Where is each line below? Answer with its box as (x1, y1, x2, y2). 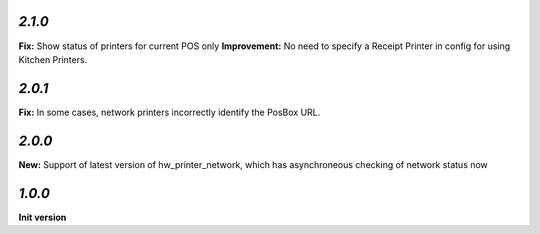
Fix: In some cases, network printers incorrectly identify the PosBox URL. (18, 106, 321, 118)
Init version (18, 211, 67, 223)
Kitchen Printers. (18, 53, 88, 65)
